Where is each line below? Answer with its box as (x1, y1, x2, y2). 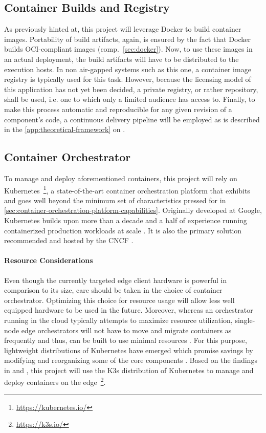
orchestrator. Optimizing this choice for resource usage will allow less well (4, 294, 235, 305)
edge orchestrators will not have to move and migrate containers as (21, 324, 232, 335)
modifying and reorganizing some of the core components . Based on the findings (4, 355, 257, 365)
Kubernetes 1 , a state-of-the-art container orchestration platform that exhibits (4, 183, 250, 196)
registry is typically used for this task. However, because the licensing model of (4, 74, 251, 84)
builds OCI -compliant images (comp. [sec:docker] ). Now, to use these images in (4, 44, 253, 54)
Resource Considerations (4, 255, 93, 266)
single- (235, 314, 255, 325)
